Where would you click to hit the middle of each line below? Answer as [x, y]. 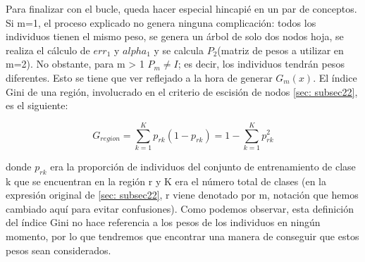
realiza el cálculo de [48, 50]
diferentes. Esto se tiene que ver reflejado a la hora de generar [139, 77]
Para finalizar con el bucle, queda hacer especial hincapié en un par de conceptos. [181, 8]
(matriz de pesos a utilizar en [280, 50]
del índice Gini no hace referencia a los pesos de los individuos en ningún [163, 222]
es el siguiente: [37, 105]
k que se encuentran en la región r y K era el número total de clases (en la [166, 181]
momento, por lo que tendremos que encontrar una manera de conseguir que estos [182, 236]
